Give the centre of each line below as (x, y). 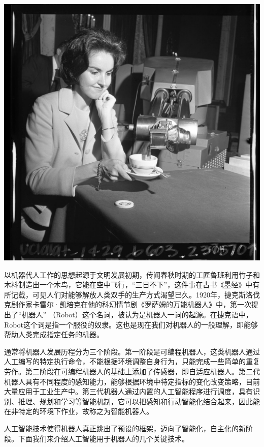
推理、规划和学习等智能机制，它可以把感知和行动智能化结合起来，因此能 (139, 401)
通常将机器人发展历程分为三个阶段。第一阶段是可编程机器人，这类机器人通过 (132, 351)
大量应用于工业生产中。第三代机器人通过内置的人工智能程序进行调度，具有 (128, 391)
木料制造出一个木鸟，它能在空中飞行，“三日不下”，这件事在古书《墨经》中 (128, 285)
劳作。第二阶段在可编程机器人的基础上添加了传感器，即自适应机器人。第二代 (132, 371)
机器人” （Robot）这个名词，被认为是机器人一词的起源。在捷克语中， (137, 314)
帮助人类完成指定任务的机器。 (54, 334)
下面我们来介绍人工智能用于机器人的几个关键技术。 (103, 438)
